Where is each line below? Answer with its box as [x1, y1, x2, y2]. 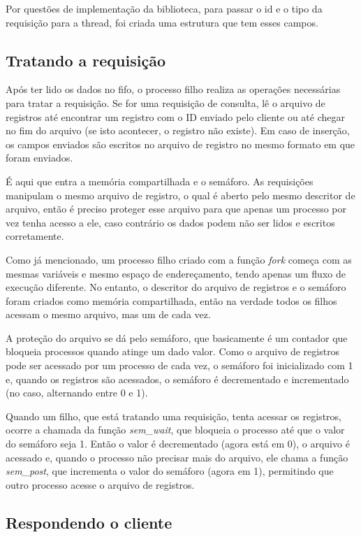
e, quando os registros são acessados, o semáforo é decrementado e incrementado [6, 371, 349, 386]
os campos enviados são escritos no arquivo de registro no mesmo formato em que [6, 136, 355, 151]
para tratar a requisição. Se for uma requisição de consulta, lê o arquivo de [6, 95, 325, 110]
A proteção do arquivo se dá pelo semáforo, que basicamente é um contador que [6, 330, 348, 345]
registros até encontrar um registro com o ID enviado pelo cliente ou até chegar [6, 109, 345, 124]
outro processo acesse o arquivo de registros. [6, 477, 195, 492]
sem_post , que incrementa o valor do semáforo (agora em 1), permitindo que [6, 464, 334, 478]
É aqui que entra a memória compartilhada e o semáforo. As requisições [6, 173, 314, 188]
